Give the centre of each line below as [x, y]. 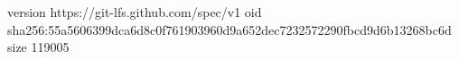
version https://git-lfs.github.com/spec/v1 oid [135, 12]
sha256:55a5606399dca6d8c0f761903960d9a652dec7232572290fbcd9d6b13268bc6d [229, 29]
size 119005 [38, 47]
